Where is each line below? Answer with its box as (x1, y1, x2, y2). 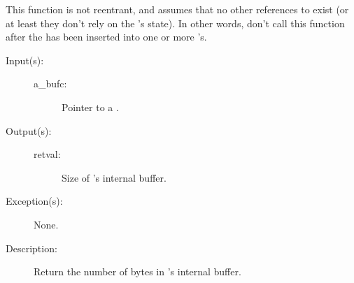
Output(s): (6, 123, 52, 138)
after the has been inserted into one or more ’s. (6, 29, 207, 44)
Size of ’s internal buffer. (62, 170, 167, 184)
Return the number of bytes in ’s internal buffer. (34, 264, 241, 279)
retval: (34, 147, 61, 161)
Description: (6, 240, 57, 255)
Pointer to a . (62, 99, 119, 114)
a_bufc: (34, 76, 67, 91)
